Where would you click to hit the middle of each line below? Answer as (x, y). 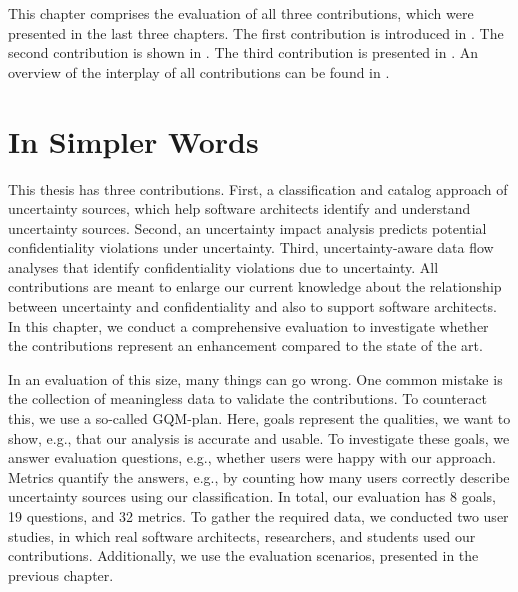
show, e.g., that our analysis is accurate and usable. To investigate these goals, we (259, 437)
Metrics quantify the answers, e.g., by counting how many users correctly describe (259, 476)
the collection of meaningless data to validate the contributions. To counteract (248, 398)
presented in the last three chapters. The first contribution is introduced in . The (256, 32)
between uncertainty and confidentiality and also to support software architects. (252, 306)
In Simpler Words (133, 140)
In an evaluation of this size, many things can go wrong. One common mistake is (255, 378)
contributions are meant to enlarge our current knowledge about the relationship (255, 286)
